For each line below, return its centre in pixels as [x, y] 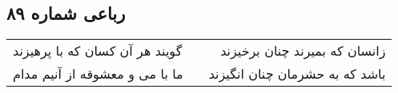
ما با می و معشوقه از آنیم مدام [98, 74]
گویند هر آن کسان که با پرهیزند [98, 51]
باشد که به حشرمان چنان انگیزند [297, 74]
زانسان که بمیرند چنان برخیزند [303, 51]
